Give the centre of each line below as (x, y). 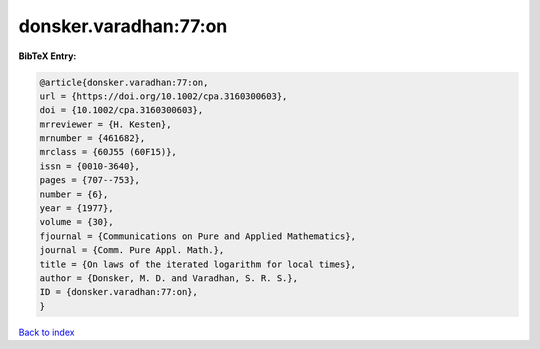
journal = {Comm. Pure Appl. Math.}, (132, 250)
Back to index (46, 332)
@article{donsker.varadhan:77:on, (124, 82)
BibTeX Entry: (47, 56)
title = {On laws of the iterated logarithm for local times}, (198, 264)
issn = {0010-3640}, (89, 166)
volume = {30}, (76, 222)
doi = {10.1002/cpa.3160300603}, (121, 110)
